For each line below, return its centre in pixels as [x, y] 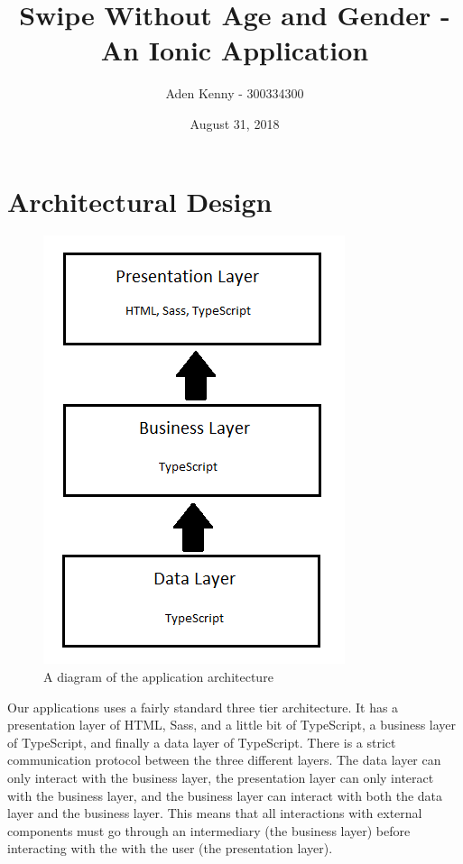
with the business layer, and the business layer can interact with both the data [225, 795]
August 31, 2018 [235, 123]
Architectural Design [140, 201]
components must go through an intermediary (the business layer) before [209, 830]
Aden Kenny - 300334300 [235, 93]
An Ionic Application [235, 50]
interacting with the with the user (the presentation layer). [170, 848]
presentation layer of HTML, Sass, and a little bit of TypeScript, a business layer [232, 725]
